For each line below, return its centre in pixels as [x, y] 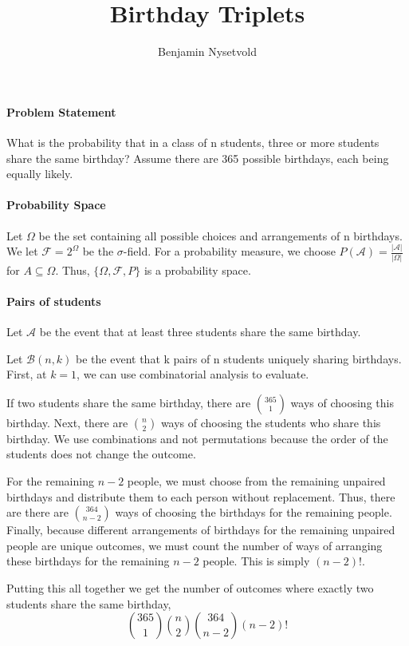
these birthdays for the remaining [88, 561]
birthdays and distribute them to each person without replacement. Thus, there [201, 496]
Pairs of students [54, 301]
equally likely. [40, 174]
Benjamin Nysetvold [207, 52]
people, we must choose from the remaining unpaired [256, 481]
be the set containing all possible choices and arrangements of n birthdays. [220, 235]
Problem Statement [61, 111]
